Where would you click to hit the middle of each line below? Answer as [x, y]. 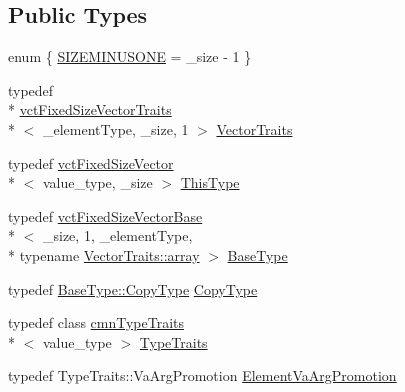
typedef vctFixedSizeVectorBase [105, 215]
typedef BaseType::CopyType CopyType [133, 288]
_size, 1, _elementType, [117, 235]
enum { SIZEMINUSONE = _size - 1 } [130, 56]
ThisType [210, 182]
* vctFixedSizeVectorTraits [90, 109]
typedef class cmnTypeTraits [96, 322]
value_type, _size [97, 182]
